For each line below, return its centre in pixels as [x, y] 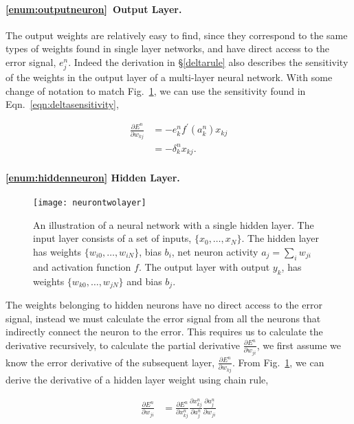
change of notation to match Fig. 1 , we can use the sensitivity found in [156, 90]
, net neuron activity [215, 252]
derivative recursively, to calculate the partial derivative [123, 345]
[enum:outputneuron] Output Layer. [94, 9]
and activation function [82, 266]
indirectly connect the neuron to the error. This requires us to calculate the [164, 332]
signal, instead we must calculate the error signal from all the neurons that [163, 318]
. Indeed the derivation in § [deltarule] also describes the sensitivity [208, 62]
